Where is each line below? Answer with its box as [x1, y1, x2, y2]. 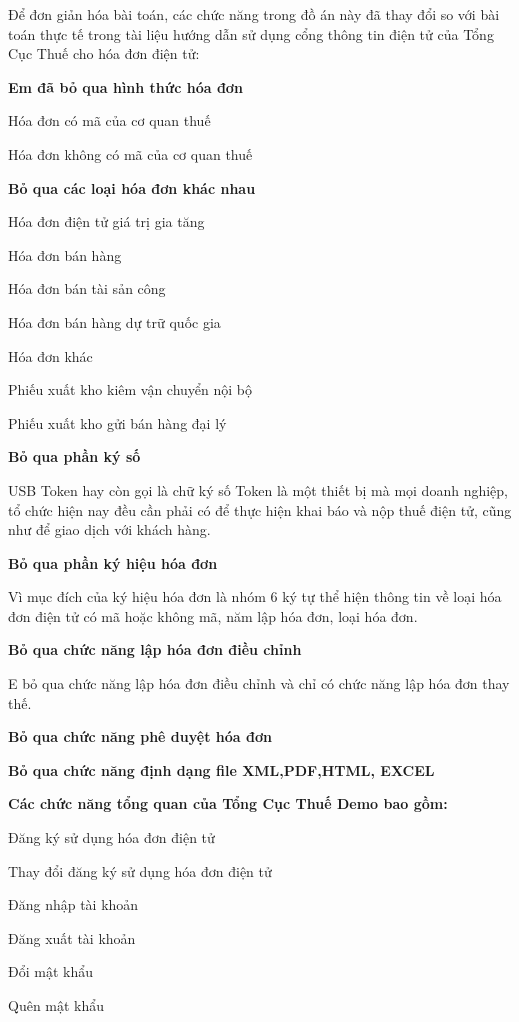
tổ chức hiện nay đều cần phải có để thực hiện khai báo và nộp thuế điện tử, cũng [8, 499, 512, 520]
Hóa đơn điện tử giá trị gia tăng [8, 211, 205, 232]
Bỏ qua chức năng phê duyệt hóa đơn [8, 726, 272, 747]
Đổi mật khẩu [8, 961, 93, 982]
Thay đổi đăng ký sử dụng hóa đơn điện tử [8, 860, 272, 881]
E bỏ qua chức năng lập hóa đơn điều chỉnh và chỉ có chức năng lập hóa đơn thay [8, 673, 510, 694]
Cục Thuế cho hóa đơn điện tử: [8, 43, 200, 64]
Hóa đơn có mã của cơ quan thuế [8, 110, 211, 131]
